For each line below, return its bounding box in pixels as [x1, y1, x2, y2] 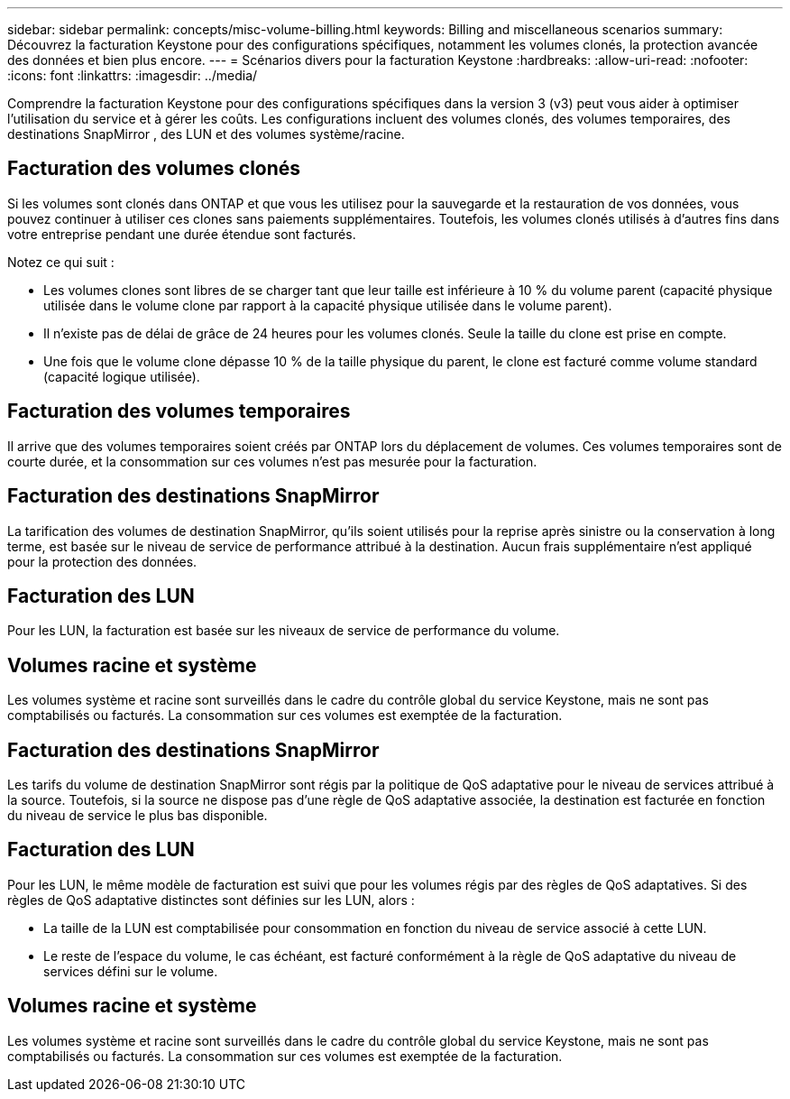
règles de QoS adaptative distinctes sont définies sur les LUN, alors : [7, 891, 415, 908]
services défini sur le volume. [43, 963, 218, 979]
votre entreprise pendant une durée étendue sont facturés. [7, 226, 356, 242]
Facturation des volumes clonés [7, 157, 301, 180]
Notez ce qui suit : [7, 254, 115, 270]
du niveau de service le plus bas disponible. [7, 808, 268, 824]
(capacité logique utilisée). [43, 368, 200, 384]
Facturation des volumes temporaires [7, 400, 351, 423]
